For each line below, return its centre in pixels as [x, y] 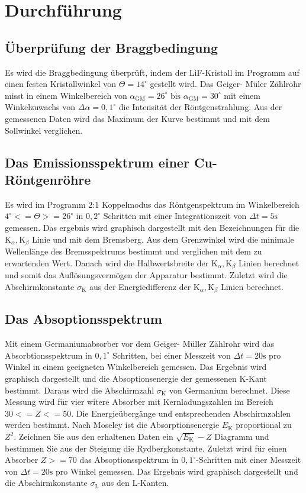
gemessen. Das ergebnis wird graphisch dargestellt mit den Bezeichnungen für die [152, 227]
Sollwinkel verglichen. [44, 130]
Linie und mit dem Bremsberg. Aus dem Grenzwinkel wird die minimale [163, 239]
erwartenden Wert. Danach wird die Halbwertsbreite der [107, 262]
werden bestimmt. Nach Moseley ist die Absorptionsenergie [112, 425]
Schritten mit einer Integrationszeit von [175, 216]
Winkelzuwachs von [40, 107]
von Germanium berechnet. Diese [229, 390]
